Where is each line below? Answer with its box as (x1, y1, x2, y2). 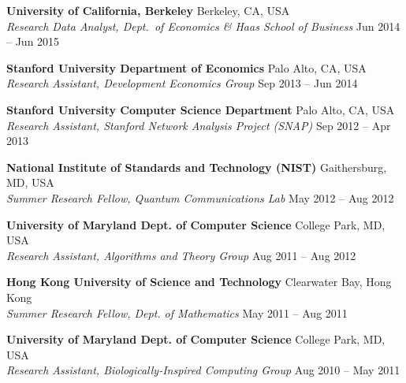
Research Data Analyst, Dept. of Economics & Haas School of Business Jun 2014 (6, 17, 400, 34)
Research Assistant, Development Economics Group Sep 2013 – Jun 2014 (6, 75, 358, 91)
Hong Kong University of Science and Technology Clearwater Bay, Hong (6, 273, 392, 290)
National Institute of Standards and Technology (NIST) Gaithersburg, (6, 158, 387, 175)
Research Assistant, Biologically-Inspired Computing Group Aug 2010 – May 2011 (6, 362, 400, 378)
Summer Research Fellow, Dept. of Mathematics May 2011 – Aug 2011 (6, 304, 348, 321)
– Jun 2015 (6, 33, 60, 50)
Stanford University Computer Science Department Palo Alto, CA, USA (6, 101, 395, 117)
